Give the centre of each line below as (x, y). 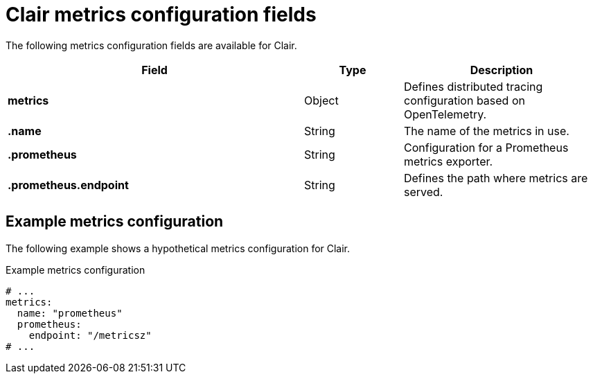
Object (321, 100)
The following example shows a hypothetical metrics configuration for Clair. (178, 248)
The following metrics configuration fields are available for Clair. (151, 45)
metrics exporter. (448, 161)
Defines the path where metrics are (496, 178)
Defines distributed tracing (473, 86)
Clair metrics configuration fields (161, 15)
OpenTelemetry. (445, 114)
